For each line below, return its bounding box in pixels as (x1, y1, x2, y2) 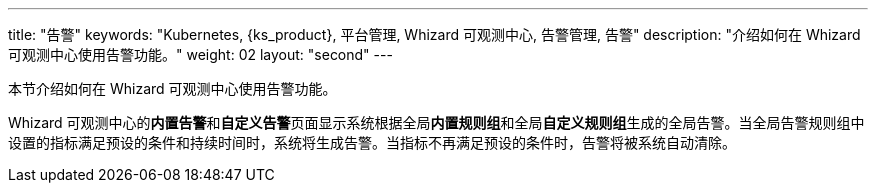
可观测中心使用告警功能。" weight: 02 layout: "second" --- (8, 46, 393, 63)
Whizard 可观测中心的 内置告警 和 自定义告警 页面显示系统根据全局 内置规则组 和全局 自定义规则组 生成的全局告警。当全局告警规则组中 (8, 114, 865, 131)
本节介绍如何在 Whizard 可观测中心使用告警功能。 (8, 80, 337, 97)
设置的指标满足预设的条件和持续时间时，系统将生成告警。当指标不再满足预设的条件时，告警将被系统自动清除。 (8, 134, 736, 151)
